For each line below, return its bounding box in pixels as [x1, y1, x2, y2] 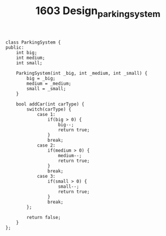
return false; [26, 214, 61, 220]
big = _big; [26, 75, 56, 81]
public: [5, 44, 25, 51]
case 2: [36, 142, 56, 148]
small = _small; [26, 85, 66, 92]
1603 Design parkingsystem [35, 4, 161, 19]
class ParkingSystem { [5, 39, 61, 45]
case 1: [36, 111, 56, 117]
